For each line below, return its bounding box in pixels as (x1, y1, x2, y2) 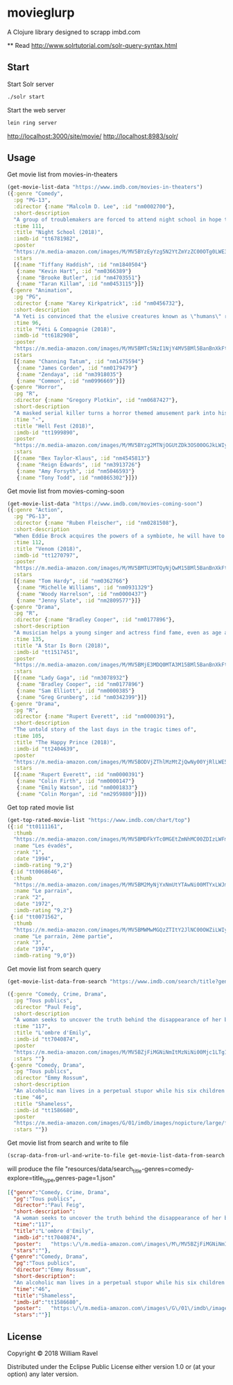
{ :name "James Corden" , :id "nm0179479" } (16, 364, 138, 371)
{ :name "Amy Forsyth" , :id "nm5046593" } (16, 467, 135, 475)
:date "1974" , (13, 946, 54, 952)
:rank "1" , (13, 849, 45, 856)
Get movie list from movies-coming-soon (7, 487, 125, 495)
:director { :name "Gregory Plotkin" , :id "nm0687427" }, (13, 397, 178, 404)
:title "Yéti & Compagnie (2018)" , (13, 326, 116, 333)
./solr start (7, 93, 45, 100)
